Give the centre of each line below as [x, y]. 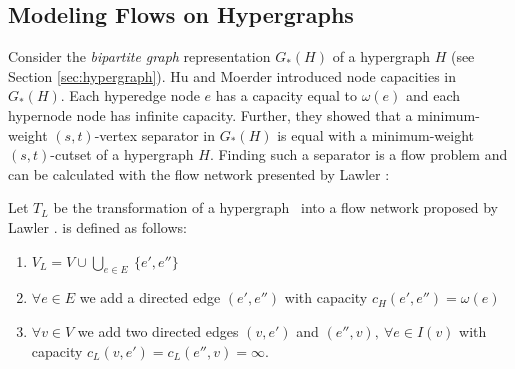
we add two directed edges [158, 330]
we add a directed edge [150, 297]
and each [433, 95]
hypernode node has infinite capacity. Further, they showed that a [210, 114]
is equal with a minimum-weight [376, 134]
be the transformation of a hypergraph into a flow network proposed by [275, 207]
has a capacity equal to [286, 95]
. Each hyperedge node [130, 95]
